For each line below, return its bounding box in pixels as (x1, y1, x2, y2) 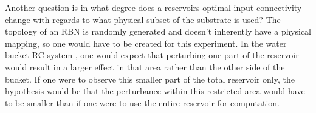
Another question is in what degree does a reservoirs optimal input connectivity (5, 1, 302, 13)
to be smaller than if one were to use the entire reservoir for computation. (5, 96, 280, 109)
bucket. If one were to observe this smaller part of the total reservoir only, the (5, 72, 295, 85)
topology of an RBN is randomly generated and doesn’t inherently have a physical (5, 25, 311, 38)
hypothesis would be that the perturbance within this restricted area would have (5, 84, 305, 97)
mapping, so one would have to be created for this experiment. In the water (5, 36, 287, 49)
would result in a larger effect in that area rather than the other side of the (5, 60, 285, 73)
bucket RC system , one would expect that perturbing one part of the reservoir (5, 49, 299, 61)
